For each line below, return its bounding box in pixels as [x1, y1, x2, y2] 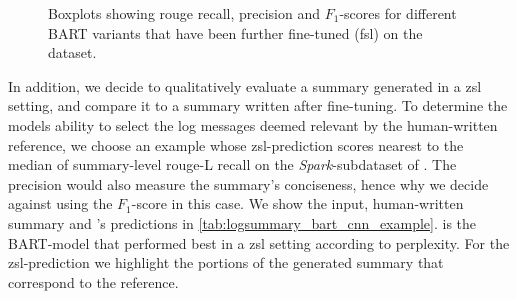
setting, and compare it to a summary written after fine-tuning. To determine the [8, 95, 508, 116]
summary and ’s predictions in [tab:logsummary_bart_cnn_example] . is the [8, 212, 477, 233]
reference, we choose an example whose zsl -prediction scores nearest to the [8, 134, 464, 155]
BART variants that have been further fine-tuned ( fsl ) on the [48, 22, 423, 43]
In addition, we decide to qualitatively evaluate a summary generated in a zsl [8, 75, 482, 96]
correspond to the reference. [8, 271, 179, 292]
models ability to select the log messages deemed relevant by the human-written [8, 114, 498, 135]
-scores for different [339, 3, 457, 23]
